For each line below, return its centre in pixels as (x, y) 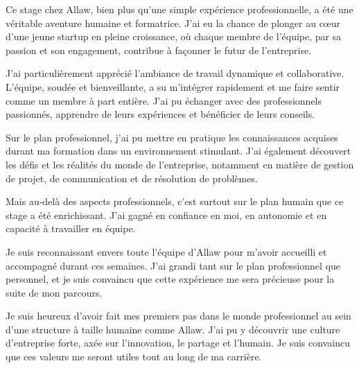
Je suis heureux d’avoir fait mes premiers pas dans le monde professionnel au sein (178, 316)
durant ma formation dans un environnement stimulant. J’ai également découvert (178, 151)
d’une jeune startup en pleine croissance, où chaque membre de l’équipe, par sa (174, 36)
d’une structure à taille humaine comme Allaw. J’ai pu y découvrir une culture (173, 329)
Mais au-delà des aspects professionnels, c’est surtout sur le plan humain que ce (175, 201)
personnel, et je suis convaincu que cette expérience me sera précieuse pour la (170, 279)
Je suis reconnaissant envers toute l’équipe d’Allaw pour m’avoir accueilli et (166, 251)
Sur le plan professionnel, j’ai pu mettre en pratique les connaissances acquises (172, 137)
